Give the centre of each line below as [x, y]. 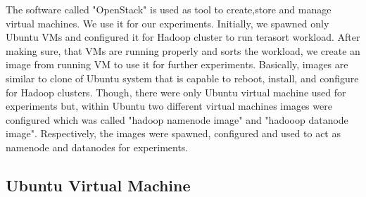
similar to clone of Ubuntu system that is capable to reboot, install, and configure [182, 78]
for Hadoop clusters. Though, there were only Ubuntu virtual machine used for [176, 92]
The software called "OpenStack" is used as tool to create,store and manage [169, 9]
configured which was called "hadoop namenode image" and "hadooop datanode [177, 119]
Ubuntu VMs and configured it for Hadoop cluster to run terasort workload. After [183, 37]
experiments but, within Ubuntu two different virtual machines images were [169, 106]
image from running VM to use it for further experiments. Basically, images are [177, 64]
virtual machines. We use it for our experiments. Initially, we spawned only [168, 23]
